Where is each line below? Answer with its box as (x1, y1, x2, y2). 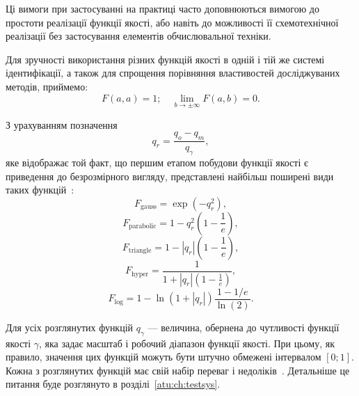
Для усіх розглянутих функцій (6, 319, 134, 334)
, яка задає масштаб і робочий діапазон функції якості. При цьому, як (39, 335, 335, 350)
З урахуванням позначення (6, 117, 118, 132)
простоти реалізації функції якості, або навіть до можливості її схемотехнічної (6, 15, 339, 29)
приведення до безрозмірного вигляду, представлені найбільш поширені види (6, 168, 334, 183)
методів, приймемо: (6, 79, 88, 93)
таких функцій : (6, 182, 74, 197)
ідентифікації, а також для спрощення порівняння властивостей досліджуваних (6, 65, 340, 80)
